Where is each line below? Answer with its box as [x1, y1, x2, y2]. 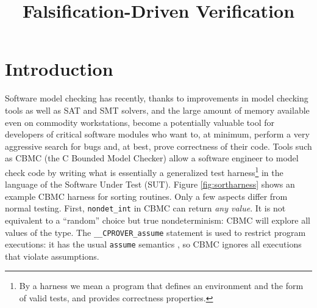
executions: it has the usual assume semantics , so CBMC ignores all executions [5, 238, 302, 251]
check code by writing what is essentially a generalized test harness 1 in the [5, 164, 283, 178]
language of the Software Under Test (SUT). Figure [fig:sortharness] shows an [5, 178, 295, 191]
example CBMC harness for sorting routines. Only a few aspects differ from [5, 189, 288, 202]
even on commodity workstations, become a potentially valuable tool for [5, 116, 275, 128]
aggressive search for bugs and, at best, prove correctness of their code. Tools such [5, 139, 312, 152]
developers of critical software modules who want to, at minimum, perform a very [5, 128, 310, 141]
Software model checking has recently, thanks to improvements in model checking [5, 92, 308, 105]
